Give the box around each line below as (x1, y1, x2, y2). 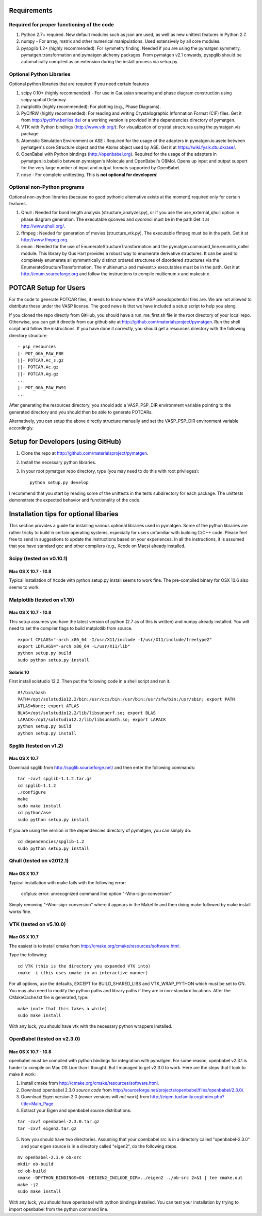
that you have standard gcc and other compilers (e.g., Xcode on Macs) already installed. (9, 543, 186, 549)
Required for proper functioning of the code (9, 21, 114, 28)
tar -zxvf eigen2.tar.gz (17, 1126, 77, 1131)
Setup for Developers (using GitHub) (9, 438, 121, 446)
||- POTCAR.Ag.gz (17, 371, 59, 376)
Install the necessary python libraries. (21, 459, 97, 465)
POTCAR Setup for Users (9, 284, 86, 292)
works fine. (9, 909, 32, 914)
